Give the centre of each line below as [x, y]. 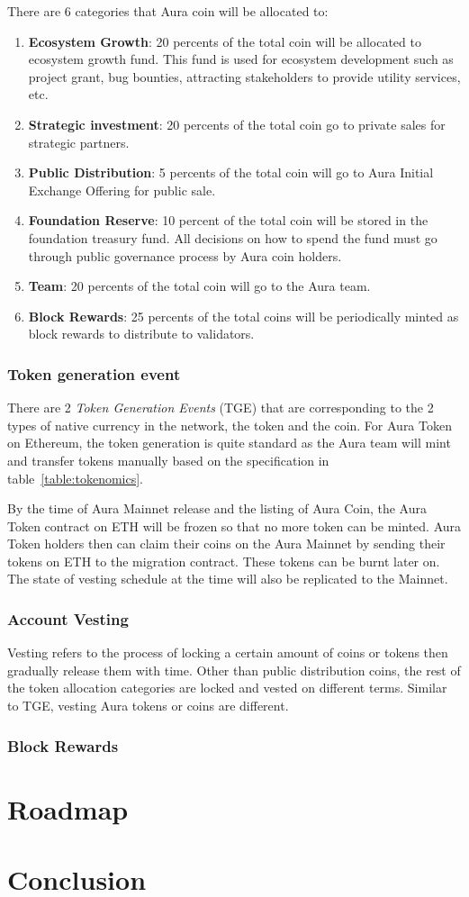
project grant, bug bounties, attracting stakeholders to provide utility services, [244, 76]
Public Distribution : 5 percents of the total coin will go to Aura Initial [231, 172]
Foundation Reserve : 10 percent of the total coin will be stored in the [228, 220]
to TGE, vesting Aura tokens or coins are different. [148, 706]
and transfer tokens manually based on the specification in [168, 460]
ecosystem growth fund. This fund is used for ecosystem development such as [241, 59]
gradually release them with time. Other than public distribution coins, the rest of [234, 670]
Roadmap [68, 808]
